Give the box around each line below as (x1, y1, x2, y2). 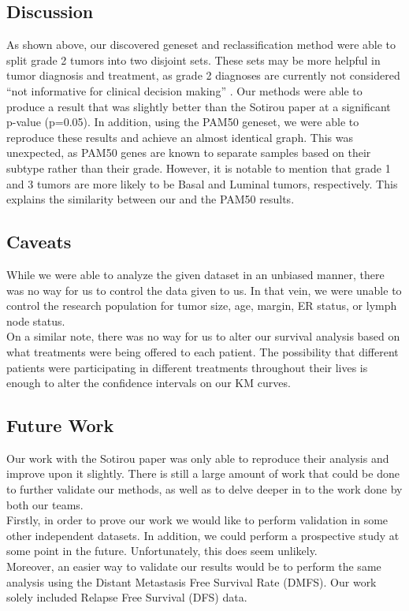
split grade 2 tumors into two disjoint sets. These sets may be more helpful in (6, 51, 381, 68)
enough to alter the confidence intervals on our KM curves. (6, 374, 291, 391)
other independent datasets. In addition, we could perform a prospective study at (6, 527, 400, 543)
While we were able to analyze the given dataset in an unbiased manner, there (6, 266, 385, 282)
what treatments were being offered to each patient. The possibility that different (6, 343, 399, 360)
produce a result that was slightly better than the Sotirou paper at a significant (6, 98, 391, 114)
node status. (6, 312, 65, 329)
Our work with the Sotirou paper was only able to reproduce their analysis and (6, 449, 389, 466)
